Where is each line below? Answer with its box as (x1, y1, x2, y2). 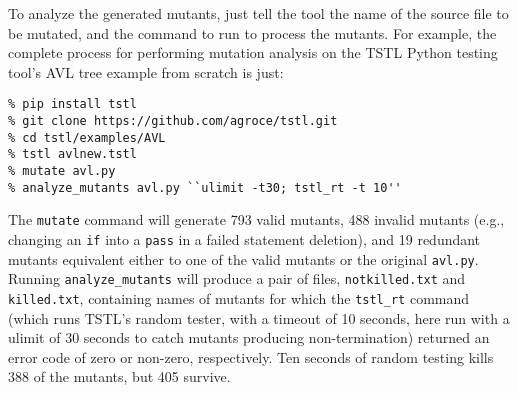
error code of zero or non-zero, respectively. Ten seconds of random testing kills (8, 346, 494, 367)
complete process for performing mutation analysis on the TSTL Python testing (8, 42, 498, 63)
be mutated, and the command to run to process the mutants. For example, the (8, 22, 497, 43)
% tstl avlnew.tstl (8, 147, 137, 162)
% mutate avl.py (8, 164, 116, 178)
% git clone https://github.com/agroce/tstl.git (8, 114, 338, 129)
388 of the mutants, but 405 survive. (8, 366, 231, 387)
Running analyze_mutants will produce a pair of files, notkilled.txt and (8, 268, 466, 289)
